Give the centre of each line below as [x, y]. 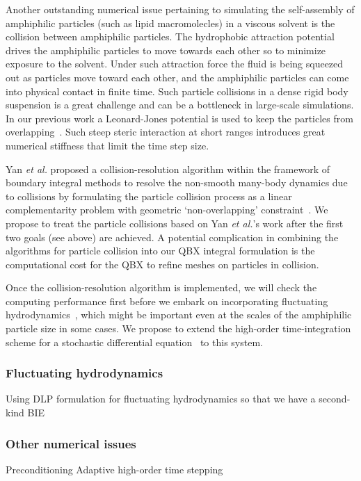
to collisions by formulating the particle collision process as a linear [149, 196]
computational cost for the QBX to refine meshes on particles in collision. [162, 264]
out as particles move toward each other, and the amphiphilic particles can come [177, 77]
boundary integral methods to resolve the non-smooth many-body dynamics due [177, 182]
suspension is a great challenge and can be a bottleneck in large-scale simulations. [180, 105]
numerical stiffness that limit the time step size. [107, 145]
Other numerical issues [71, 443]
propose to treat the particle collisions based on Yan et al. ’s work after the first [175, 223]
